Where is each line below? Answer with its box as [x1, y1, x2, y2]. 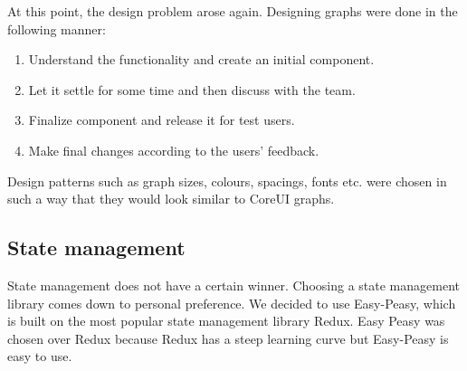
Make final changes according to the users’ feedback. [28, 140, 319, 159]
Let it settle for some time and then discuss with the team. [28, 80, 356, 99]
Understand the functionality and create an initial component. [28, 50, 375, 69]
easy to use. [7, 347, 72, 366]
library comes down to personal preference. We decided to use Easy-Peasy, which [7, 293, 456, 312]
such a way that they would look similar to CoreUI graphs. [7, 189, 335, 208]
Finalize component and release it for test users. [28, 110, 295, 129]
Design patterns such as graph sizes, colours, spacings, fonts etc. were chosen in [7, 171, 447, 190]
